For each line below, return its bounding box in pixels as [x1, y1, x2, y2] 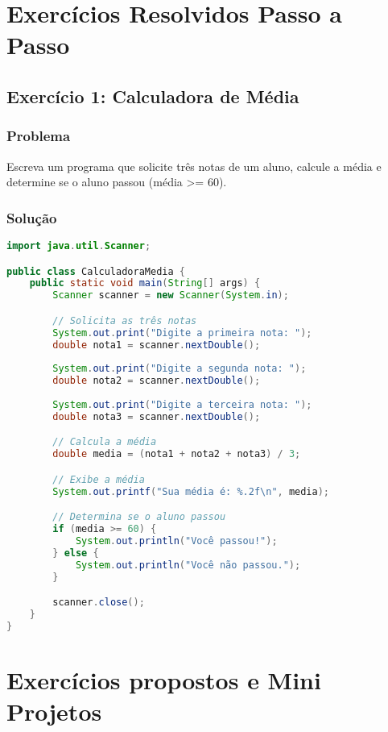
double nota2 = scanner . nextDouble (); [52, 375, 261, 387]
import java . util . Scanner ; [6, 239, 151, 252]
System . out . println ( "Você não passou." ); [75, 559, 301, 571]
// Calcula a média [52, 436, 157, 448]
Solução [6, 207, 57, 227]
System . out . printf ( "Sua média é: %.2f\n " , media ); [52, 485, 329, 497]
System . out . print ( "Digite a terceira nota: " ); [52, 398, 312, 410]
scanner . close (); [52, 597, 145, 609]
